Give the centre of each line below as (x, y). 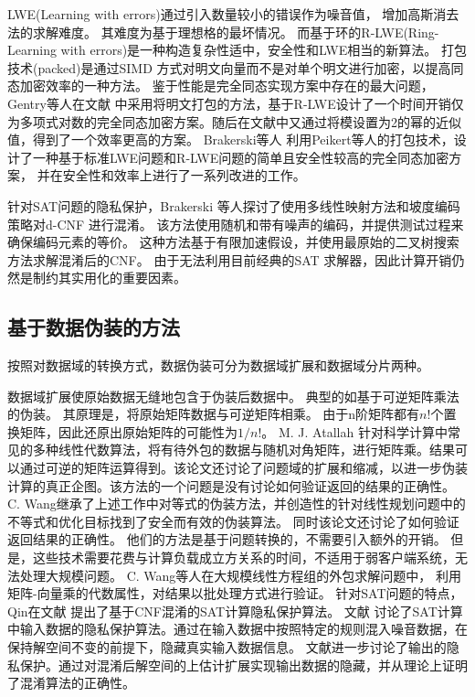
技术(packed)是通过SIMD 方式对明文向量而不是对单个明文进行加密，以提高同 (236, 67)
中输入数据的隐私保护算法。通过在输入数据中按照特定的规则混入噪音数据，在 (237, 629)
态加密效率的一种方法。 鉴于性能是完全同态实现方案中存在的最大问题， (221, 86)
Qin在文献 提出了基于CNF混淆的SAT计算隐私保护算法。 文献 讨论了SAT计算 (235, 611)
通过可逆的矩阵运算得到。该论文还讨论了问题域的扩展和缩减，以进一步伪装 (243, 468)
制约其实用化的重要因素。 (109, 278)
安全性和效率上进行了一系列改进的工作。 (184, 175)
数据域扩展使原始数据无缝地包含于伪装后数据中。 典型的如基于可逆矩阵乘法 (233, 396)
